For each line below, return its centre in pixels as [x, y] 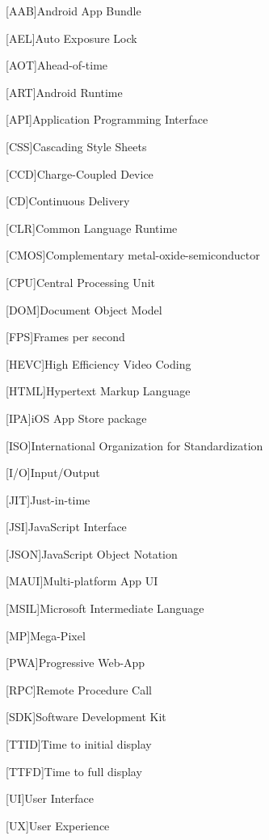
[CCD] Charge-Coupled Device [80, 173]
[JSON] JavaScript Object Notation [92, 553]
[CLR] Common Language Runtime [92, 228]
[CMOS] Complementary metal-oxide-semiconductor [133, 255]
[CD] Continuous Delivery [68, 201]
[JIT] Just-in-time [48, 499]
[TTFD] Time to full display [74, 771]
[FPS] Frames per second [65, 337]
